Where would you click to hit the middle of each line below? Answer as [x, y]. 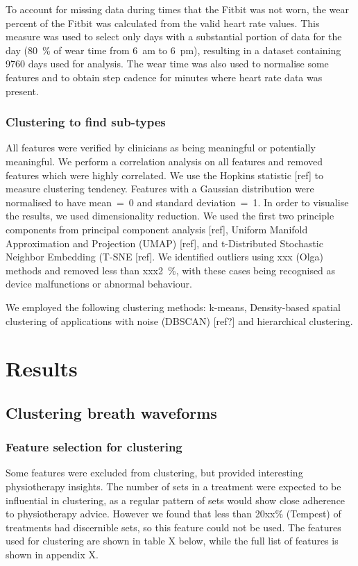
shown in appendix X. [52, 555]
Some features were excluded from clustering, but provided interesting [154, 473]
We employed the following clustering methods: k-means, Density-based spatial [173, 307]
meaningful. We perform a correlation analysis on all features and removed [164, 161]
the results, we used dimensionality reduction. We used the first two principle [170, 216]
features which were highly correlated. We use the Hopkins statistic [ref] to [164, 175]
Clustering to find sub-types [86, 122]
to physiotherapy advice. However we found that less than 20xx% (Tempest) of [173, 514]
